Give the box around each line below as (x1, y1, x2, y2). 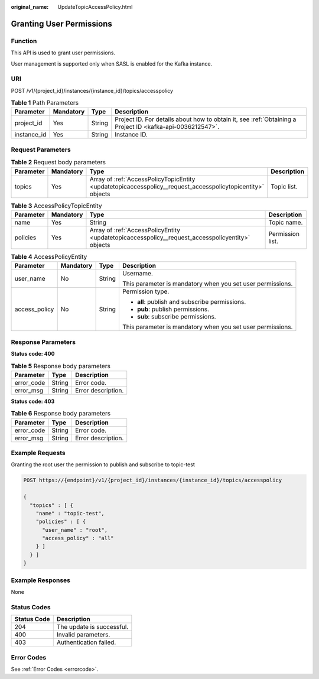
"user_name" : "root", (42, 527, 108, 533)
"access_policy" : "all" (42, 535, 115, 542)
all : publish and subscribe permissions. (136, 298, 246, 306)
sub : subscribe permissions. (136, 313, 216, 321)
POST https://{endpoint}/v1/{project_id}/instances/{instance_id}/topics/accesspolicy (23, 477, 282, 484)
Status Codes (11, 603, 51, 611)
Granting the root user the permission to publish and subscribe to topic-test (11, 461, 195, 468)
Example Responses (11, 576, 71, 584)
